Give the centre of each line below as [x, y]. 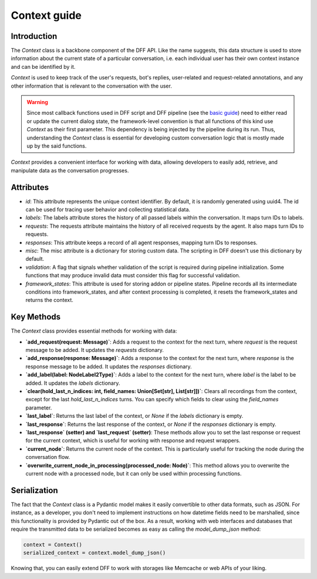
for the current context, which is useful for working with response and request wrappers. [133, 441]
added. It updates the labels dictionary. [73, 383]
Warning [37, 102]
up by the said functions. [57, 146]
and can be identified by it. [43, 66]
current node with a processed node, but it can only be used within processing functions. [134, 473]
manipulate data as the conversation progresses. [70, 170]
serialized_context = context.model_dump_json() [95, 553]
